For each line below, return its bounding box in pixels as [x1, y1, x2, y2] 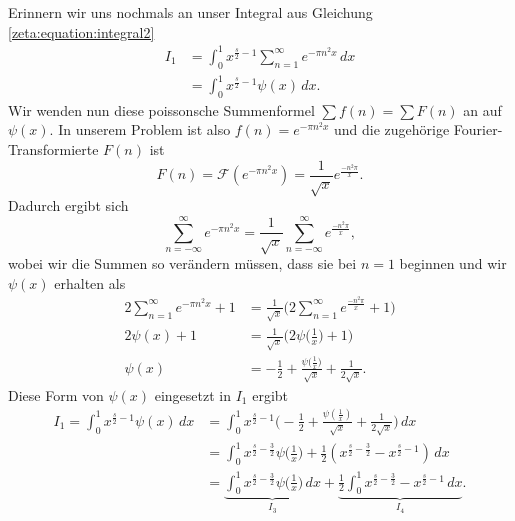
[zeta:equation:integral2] [8, 21, 155, 42]
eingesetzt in [154, 384, 231, 405]
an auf [463, 99, 502, 120]
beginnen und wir [399, 253, 507, 274]
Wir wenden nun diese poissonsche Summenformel [8, 99, 315, 120]
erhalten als [54, 272, 126, 293]
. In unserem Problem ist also [49, 119, 231, 140]
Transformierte [8, 139, 99, 160]
